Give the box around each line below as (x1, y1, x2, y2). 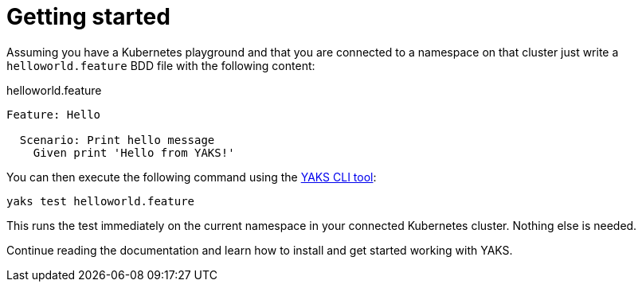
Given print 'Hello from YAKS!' (33, 146, 235, 159)
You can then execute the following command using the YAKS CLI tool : (6, 169, 377, 184)
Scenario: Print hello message (19, 133, 215, 146)
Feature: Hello (6, 107, 101, 121)
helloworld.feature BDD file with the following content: (6, 58, 315, 72)
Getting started (6, 3, 170, 30)
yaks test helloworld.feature (6, 194, 195, 208)
